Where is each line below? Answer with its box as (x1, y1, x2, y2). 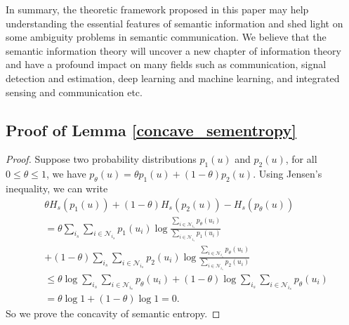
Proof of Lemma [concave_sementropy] (6, 119, 297, 140)
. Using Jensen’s (253, 166, 322, 181)
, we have (46, 166, 86, 181)
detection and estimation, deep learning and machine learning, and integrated (6, 70, 340, 85)
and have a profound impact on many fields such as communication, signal (6, 57, 327, 72)
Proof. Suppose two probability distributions (6, 152, 197, 166)
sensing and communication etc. (6, 84, 143, 99)
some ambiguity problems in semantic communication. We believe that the (6, 29, 327, 44)
